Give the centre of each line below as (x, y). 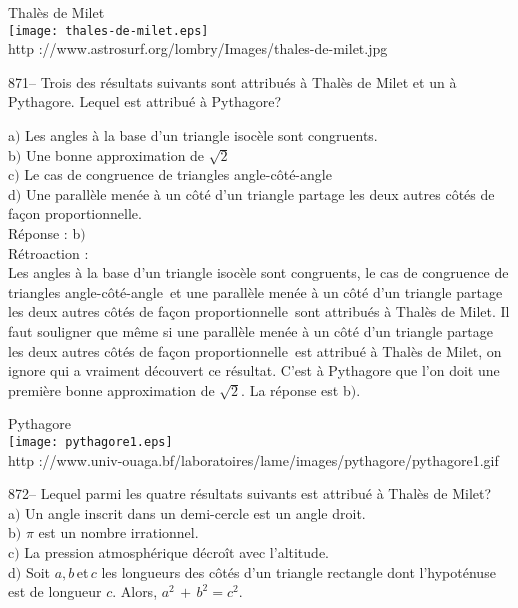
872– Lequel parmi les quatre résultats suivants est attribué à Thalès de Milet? (250, 493)
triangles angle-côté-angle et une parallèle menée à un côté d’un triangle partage (255, 291)
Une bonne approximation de (115, 154)
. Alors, (135, 591)
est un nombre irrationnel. (118, 532)
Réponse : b (44, 233)
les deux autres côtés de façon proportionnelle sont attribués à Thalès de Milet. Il (259, 311)
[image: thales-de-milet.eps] (108, 30)
